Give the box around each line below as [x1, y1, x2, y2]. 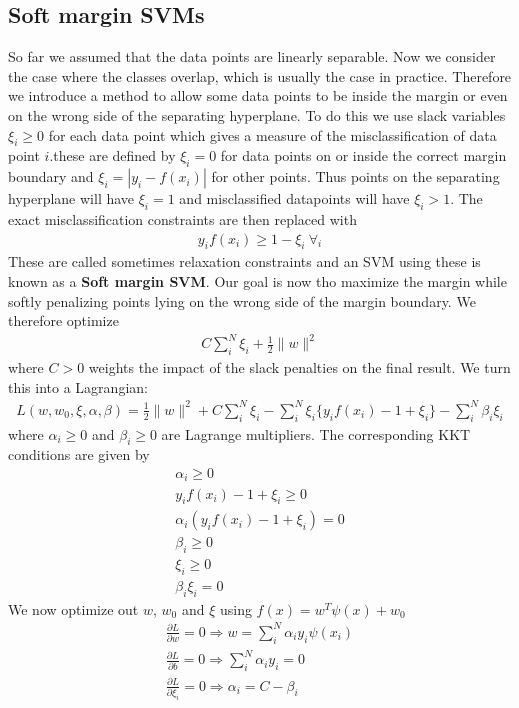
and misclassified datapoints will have [179, 188, 410, 209]
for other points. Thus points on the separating [211, 166, 500, 187]
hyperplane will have [8, 188, 135, 209]
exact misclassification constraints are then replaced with [8, 208, 357, 229]
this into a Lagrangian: [8, 376, 148, 397]
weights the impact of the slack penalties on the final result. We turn [88, 357, 511, 378]
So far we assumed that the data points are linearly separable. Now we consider [8, 46, 496, 67]
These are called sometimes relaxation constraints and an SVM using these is [8, 251, 481, 272]
